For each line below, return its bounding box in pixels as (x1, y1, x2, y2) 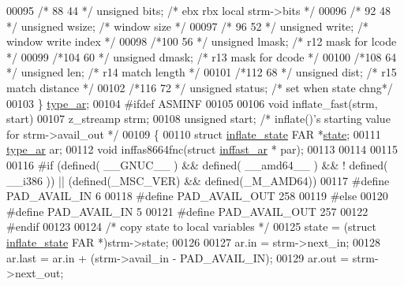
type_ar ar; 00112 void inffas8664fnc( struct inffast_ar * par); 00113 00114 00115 (6, 141, 398, 158)
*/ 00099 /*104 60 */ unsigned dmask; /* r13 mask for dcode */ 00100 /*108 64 (6, 48, 397, 65)
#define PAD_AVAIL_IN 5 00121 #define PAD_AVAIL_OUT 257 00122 (6, 202, 368, 219)
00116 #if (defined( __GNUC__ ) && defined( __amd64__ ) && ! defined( (6, 156, 388, 173)
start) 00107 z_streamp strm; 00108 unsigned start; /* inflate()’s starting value (6, 110, 391, 127)
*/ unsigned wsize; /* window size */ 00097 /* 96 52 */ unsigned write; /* (6, 17, 368, 34)
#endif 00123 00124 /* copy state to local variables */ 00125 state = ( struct (6, 218, 376, 235)
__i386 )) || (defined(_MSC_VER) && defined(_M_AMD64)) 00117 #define (6, 172, 390, 188)
